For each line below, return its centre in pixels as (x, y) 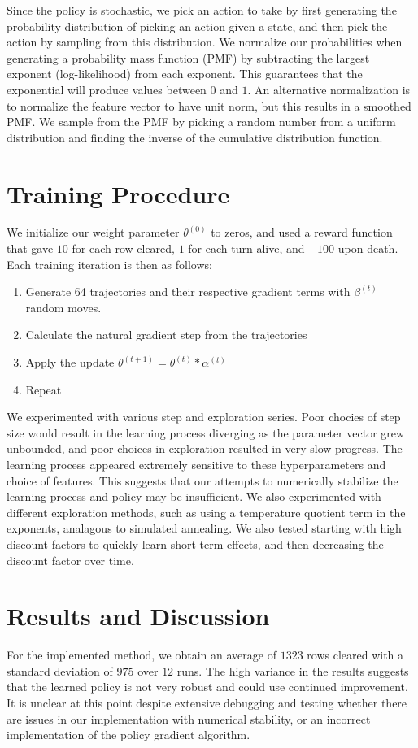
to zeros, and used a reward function (302, 232)
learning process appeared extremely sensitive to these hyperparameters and (196, 464)
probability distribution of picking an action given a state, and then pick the (197, 26)
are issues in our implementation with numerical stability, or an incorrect (189, 718)
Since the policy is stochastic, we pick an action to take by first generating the (202, 10)
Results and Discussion (138, 616)
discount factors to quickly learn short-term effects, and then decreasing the (195, 544)
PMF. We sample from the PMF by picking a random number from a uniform (201, 122)
